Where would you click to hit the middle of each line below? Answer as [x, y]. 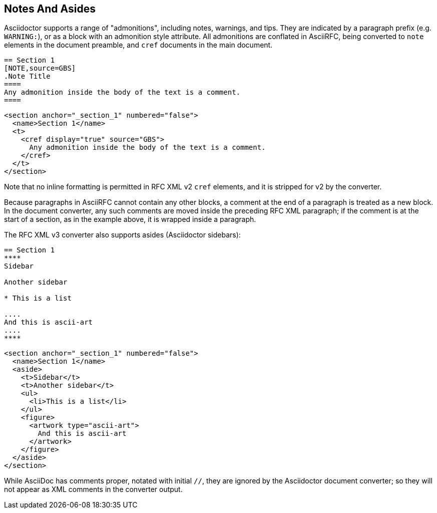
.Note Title [27, 76]
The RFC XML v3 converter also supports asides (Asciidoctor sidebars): [122, 235]
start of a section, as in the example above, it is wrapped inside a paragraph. [130, 219]
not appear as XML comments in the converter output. [93, 489]
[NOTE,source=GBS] [40, 68]
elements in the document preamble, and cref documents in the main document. [138, 45]
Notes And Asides [50, 9]
